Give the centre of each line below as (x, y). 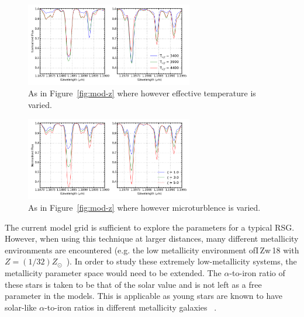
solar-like (21, 307)
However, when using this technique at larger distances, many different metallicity (152, 238)
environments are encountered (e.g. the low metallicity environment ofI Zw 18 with (152, 250)
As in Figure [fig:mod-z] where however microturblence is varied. (144, 207)
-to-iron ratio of (257, 272)
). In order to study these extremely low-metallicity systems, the (182, 261)
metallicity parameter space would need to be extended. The (113, 272)
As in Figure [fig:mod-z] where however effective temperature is (142, 93)
